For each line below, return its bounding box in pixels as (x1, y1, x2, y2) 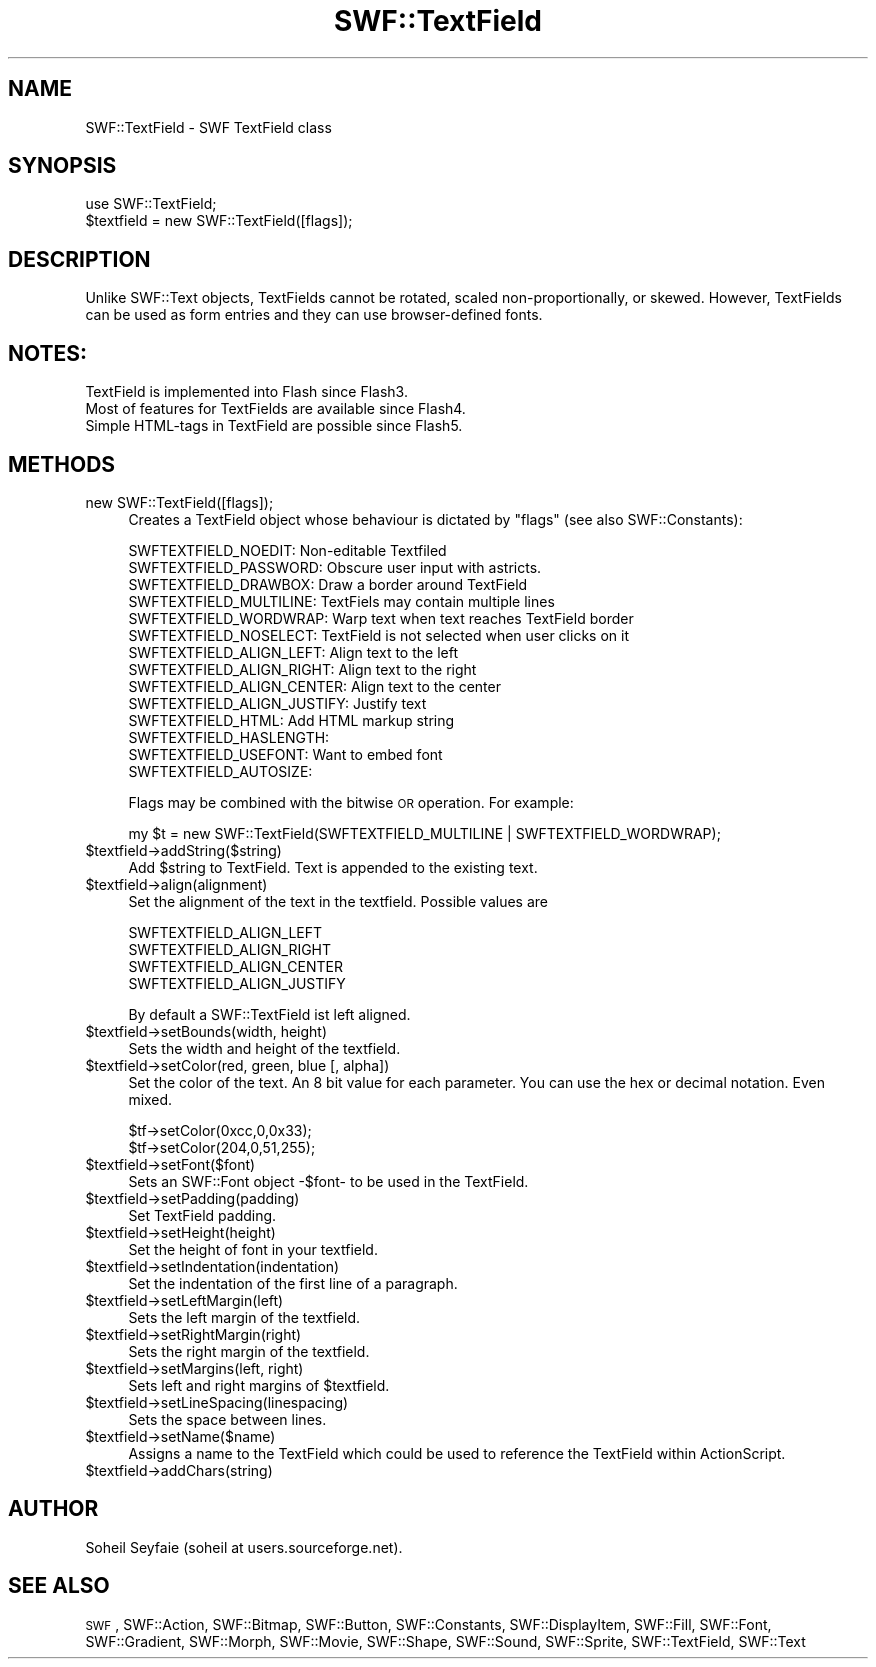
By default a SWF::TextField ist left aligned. (128, 1005, 411, 1023)
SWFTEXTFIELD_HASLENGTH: (128, 728, 330, 746)
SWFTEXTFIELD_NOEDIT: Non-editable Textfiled (128, 541, 447, 559)
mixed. (128, 1090, 173, 1108)
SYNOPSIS (8, 153, 117, 179)
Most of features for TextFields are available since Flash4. (85, 400, 466, 418)
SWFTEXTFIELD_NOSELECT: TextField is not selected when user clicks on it (128, 626, 629, 644)
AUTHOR (8, 1496, 99, 1522)
